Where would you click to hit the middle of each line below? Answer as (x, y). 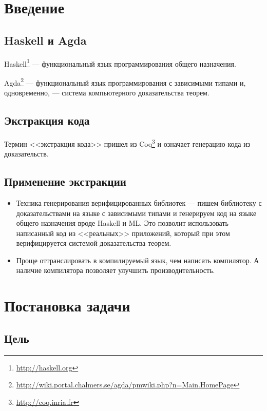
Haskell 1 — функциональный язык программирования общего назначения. (120, 63)
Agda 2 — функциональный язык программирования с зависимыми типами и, (125, 82)
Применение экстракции (65, 181)
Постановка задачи (67, 306)
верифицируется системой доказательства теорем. (94, 243)
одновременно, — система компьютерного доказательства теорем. (107, 93)
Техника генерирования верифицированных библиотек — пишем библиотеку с (139, 202)
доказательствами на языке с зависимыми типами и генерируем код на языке (136, 213)
